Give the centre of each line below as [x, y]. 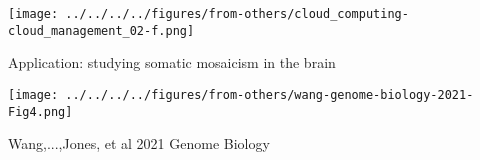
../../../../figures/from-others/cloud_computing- [237, 14]
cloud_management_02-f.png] [101, 30]
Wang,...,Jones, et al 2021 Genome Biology [139, 143]
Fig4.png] [40, 111]
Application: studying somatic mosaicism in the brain [172, 62]
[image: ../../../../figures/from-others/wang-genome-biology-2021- [241, 94]
